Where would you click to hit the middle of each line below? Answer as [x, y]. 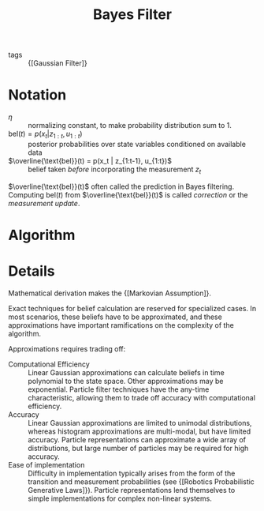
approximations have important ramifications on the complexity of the [121, 325]
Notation [37, 95]
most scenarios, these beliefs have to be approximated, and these [115, 317]
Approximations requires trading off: [67, 348]
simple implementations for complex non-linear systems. [120, 498]
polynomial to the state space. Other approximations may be [126, 381]
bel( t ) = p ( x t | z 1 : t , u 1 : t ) [45, 134]
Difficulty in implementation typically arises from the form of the [132, 473]
